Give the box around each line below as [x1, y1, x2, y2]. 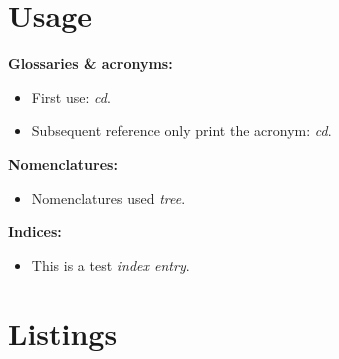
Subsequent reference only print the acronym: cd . [31, 120, 332, 141]
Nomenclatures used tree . [31, 187, 186, 208]
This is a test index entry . [31, 254, 190, 275]
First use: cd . [31, 86, 111, 107]
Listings [8, 313, 118, 354]
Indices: [8, 221, 62, 242]
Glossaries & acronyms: [8, 53, 173, 74]
